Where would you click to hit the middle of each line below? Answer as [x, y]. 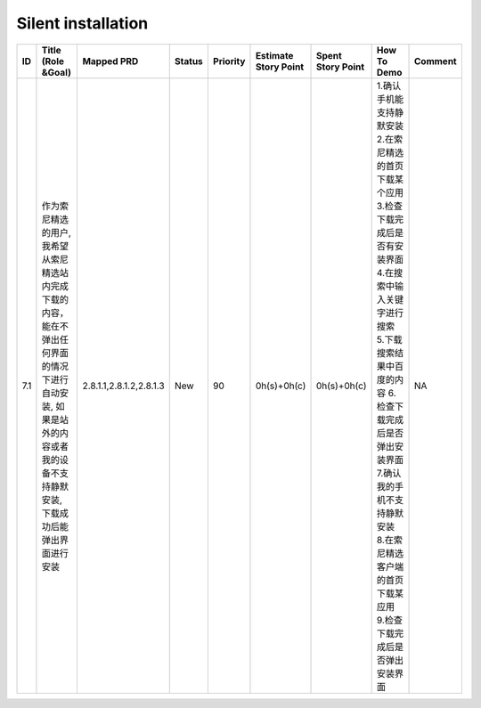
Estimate [274, 55]
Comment [436, 61]
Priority [229, 61]
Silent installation [82, 23]
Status [189, 61]
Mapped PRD [110, 61]
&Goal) [56, 72]
